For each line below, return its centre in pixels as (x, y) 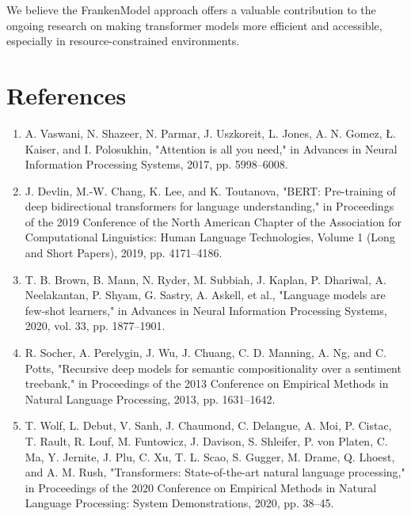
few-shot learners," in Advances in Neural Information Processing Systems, (206, 310)
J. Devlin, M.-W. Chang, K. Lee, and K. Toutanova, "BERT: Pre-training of (210, 190)
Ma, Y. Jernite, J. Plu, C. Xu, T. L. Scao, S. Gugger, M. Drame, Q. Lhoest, (210, 456)
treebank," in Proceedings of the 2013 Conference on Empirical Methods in (207, 383)
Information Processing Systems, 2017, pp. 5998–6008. (156, 164)
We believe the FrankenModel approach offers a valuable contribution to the (191, 9)
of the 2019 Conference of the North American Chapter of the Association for (213, 221)
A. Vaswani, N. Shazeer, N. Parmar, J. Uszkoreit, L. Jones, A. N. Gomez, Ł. (210, 133)
